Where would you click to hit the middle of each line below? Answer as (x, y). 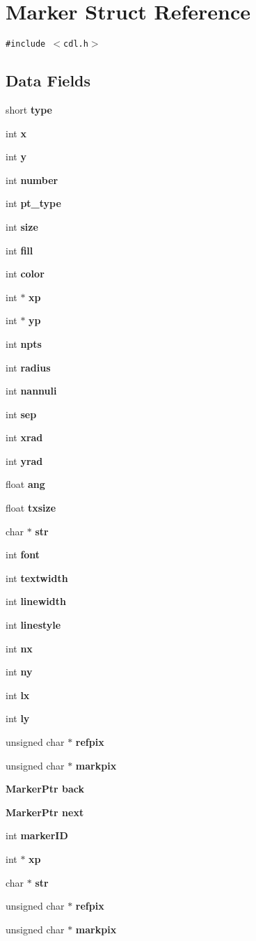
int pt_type (33, 203)
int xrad (24, 437)
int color (25, 274)
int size (22, 226)
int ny (19, 672)
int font (23, 554)
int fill (19, 250)
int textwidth (37, 577)
